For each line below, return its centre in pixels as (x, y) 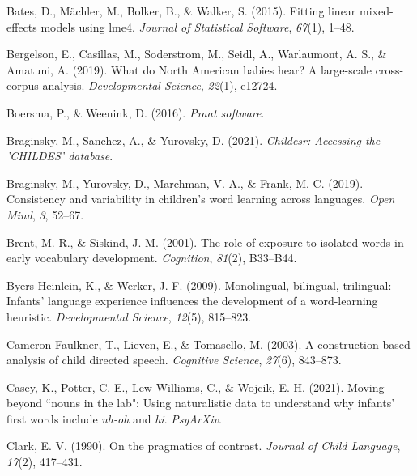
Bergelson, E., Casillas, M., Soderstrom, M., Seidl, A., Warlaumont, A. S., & (197, 54)
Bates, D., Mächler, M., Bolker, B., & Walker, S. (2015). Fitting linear (181, 11)
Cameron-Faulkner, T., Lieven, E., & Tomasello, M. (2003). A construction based (208, 344)
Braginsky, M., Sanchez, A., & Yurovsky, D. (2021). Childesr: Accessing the (194, 140)
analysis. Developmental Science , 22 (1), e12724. (160, 85)
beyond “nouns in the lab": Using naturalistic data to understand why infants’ (201, 403)
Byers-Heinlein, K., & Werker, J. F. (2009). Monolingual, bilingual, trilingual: (199, 285)
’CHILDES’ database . (60, 156)
